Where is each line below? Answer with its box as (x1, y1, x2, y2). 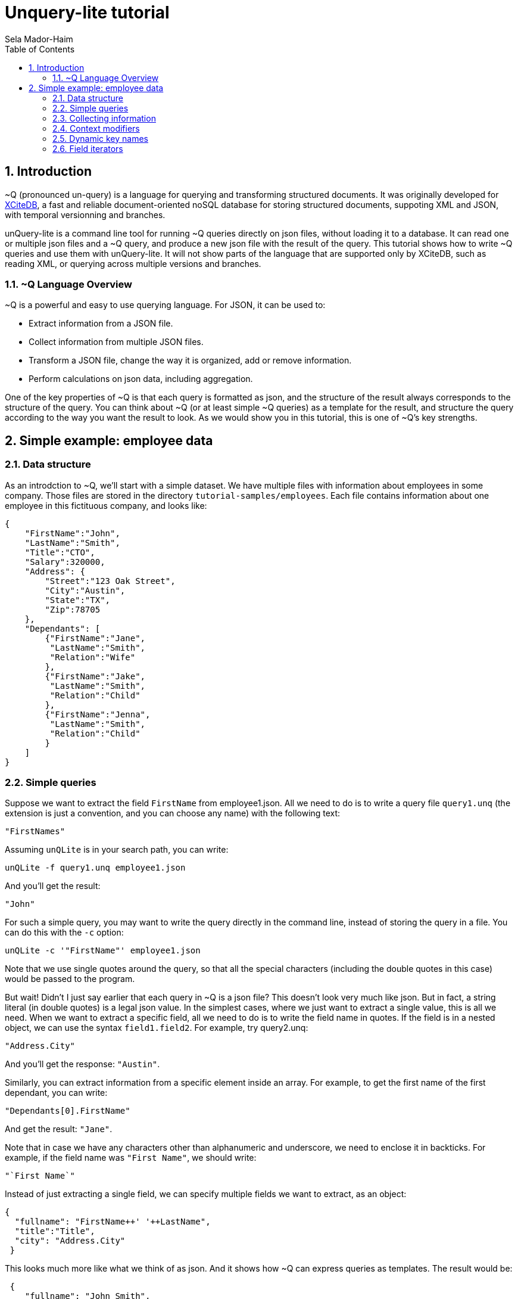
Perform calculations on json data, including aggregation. (29, 374, 253, 384)
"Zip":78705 (45, 604, 101, 614)
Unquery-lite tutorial (5, 2, 170, 23)
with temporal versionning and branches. (5, 209, 166, 220)
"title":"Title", (14, 1226, 95, 1236)
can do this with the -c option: (5, 927, 124, 938)
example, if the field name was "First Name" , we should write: (5, 1152, 257, 1163)
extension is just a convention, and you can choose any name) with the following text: (5, 808, 341, 819)
